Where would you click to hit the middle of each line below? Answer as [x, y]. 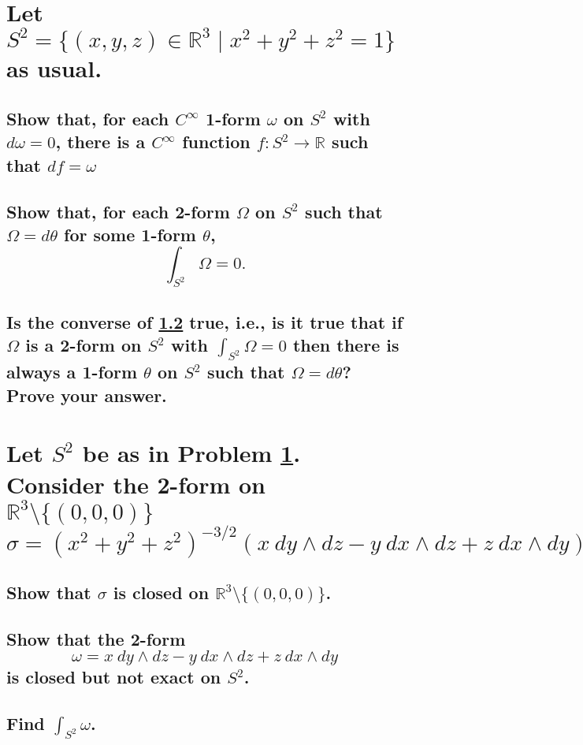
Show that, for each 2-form [118, 211]
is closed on [161, 592]
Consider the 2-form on [136, 484]
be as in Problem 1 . [191, 453]
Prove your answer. [87, 395]
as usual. [54, 68]
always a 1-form [72, 372]
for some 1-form [130, 234]
